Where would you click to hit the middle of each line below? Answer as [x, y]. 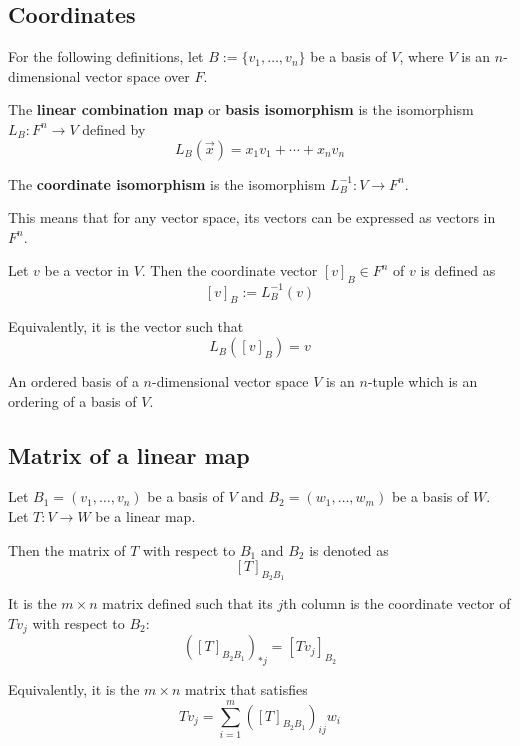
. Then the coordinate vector [229, 270]
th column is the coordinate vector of [397, 603]
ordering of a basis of [72, 400]
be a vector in [86, 270]
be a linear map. [145, 516]
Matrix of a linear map [129, 454]
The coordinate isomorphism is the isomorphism [167, 183]
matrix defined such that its [187, 603]
